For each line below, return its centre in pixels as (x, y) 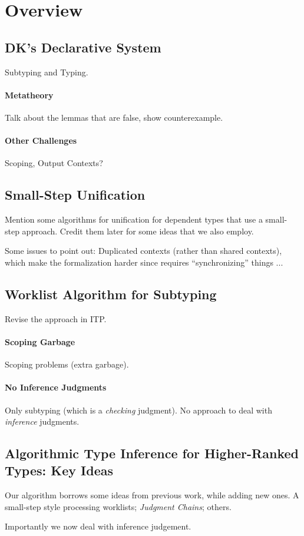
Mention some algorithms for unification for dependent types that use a (134, 219)
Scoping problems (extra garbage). (67, 364)
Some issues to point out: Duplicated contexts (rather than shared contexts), (143, 251)
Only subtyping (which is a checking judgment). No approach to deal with (138, 410)
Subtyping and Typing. (47, 72)
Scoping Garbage (40, 341)
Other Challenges (41, 140)
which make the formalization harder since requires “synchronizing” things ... (144, 262)
